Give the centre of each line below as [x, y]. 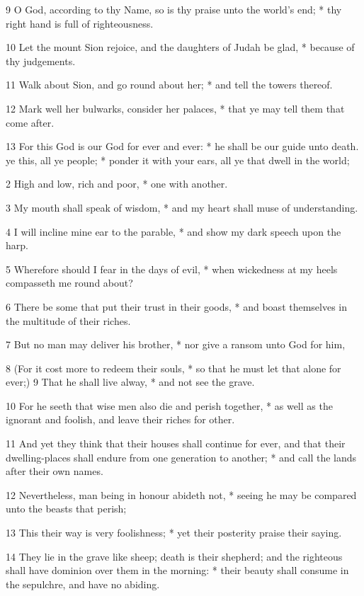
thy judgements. [41, 61]
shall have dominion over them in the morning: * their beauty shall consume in [177, 570]
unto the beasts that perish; [66, 509]
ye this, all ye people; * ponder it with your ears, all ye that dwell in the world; [178, 160]
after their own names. [55, 471]
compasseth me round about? [69, 283]
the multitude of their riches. [68, 320]
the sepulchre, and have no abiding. [83, 584]
